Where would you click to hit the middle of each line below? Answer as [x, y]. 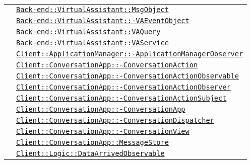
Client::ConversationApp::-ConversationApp [101, 109]
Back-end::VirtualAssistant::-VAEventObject [103, 21]
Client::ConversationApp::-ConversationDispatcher [115, 120]
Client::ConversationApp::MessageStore [92, 142]
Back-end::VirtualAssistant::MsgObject [92, 10]
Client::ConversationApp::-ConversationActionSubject [121, 98]
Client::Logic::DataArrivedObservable [90, 153]
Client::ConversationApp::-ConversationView [103, 131]
